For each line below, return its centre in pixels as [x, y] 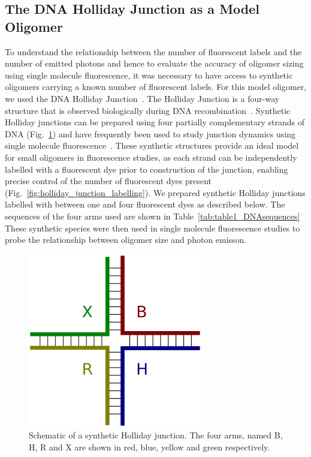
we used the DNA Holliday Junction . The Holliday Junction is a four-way [142, 98]
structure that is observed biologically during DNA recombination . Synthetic [148, 110]
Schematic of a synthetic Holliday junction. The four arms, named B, [156, 435]
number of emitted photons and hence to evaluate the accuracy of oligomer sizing [154, 63]
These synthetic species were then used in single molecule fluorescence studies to [153, 228]
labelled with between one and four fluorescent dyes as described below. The [145, 204]
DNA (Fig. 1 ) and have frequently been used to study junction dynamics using [150, 133]
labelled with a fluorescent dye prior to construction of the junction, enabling [147, 169]
